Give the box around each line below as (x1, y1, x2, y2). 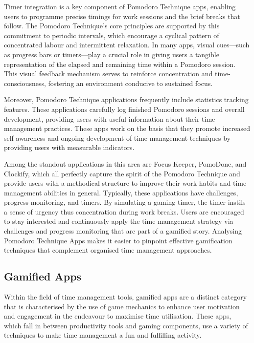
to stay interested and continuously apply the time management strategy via (4, 216, 233, 226)
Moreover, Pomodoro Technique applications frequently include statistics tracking (4, 94, 249, 105)
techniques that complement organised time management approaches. (4, 245, 212, 255)
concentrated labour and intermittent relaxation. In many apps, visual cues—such (4, 40, 250, 50)
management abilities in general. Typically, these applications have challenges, (4, 187, 238, 197)
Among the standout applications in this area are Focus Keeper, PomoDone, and (4, 158, 247, 169)
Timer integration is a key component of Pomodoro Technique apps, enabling (4, 1, 236, 11)
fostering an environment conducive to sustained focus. (48, 78, 213, 88)
